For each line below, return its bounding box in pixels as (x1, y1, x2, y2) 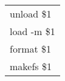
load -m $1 (10, 24, 55, 38)
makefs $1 (10, 59, 52, 73)
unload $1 (10, 6, 52, 21)
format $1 (10, 41, 52, 56)
